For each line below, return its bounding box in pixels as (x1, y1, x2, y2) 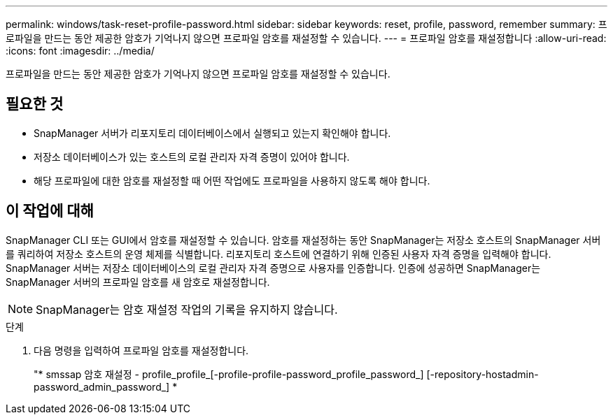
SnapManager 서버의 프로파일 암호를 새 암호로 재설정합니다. (6, 275, 270, 288)
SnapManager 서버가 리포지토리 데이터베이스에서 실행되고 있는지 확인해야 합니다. (34, 126, 391, 139)
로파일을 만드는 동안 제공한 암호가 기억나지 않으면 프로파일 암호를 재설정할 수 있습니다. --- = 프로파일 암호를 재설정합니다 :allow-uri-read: (6, 32, 607, 44)
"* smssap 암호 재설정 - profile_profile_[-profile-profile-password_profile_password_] (34, 368, 424, 380)
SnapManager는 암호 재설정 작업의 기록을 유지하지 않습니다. (36, 302, 338, 317)
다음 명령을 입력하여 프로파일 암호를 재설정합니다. (34, 344, 249, 356)
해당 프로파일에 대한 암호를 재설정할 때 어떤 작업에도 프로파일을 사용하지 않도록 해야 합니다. (34, 174, 430, 187)
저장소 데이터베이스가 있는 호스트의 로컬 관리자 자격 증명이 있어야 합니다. (34, 150, 350, 163)
